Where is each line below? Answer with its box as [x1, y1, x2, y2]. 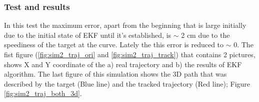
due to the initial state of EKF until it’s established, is [4, 29, 171, 40]
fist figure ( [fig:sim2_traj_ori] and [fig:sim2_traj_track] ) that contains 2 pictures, [4, 49, 255, 59]
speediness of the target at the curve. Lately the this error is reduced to [4, 39, 224, 50]
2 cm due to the [181, 29, 230, 40]
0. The [233, 39, 253, 50]
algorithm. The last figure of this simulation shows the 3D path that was [4, 69, 227, 79]
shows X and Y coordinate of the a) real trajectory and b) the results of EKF [4, 59, 242, 69]
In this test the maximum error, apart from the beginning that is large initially [4, 20, 246, 30]
